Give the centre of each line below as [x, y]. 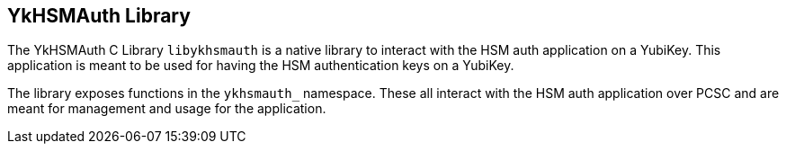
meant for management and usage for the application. [167, 109]
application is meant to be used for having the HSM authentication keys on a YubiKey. [261, 66]
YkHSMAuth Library [99, 16]
